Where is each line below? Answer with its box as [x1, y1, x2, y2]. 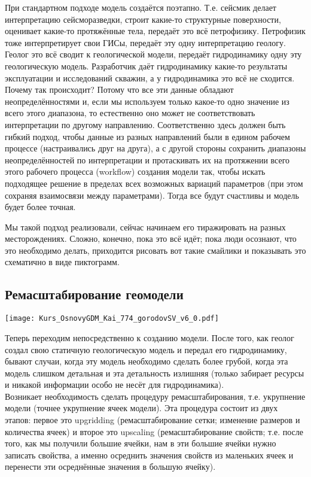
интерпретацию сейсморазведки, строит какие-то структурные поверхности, [5, 13, 281, 25]
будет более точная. [5, 200, 76, 213]
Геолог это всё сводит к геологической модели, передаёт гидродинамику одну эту [5, 48, 302, 60]
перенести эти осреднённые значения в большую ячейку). [5, 460, 216, 473]
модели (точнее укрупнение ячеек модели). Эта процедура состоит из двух [5, 402, 278, 414]
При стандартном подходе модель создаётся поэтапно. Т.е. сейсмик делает [5, 1, 276, 13]
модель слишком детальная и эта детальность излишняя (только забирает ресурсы [5, 366, 304, 379]
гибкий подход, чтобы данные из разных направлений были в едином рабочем [5, 130, 290, 142]
